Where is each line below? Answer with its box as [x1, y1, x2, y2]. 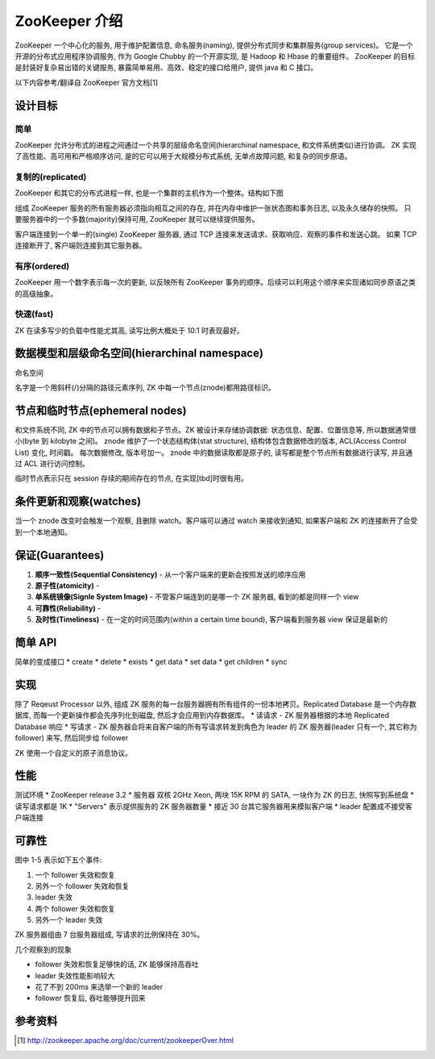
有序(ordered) [14, 261, 70, 272]
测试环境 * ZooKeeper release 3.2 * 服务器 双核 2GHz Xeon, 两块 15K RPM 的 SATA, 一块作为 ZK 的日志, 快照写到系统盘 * [14, 790, 415, 800]
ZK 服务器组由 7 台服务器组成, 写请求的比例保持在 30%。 [14, 930, 205, 940]
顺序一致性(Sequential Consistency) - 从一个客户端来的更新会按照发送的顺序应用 [35, 569, 306, 579]
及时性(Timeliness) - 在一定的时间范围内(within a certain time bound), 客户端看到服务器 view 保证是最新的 [35, 615, 388, 624]
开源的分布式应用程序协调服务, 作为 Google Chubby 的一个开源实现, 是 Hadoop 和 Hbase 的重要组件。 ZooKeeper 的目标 [14, 51, 415, 60]
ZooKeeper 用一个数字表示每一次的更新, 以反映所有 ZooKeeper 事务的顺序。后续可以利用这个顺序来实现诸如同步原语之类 [14, 277, 416, 287]
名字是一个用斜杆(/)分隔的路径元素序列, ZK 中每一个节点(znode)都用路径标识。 [14, 382, 275, 392]
